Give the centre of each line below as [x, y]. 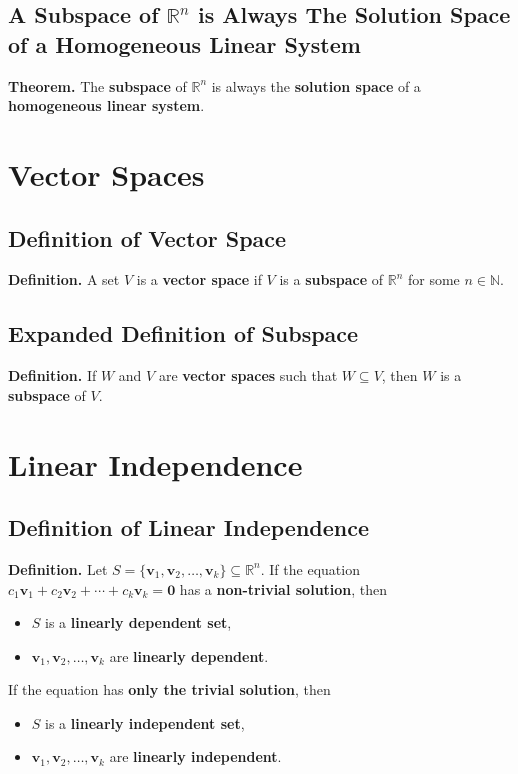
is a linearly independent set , [145, 722]
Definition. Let [58, 568]
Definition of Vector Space [147, 237]
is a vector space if [199, 279]
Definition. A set [64, 279]
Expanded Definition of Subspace [183, 333]
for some [433, 279]
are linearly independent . [195, 756]
